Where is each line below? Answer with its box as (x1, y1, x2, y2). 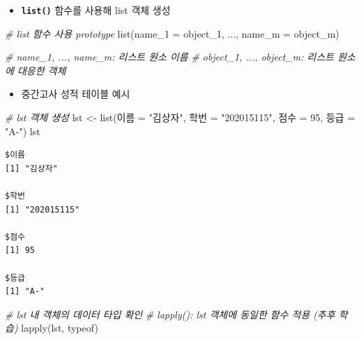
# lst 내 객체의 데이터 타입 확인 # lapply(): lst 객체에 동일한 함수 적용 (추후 (5, 307, 335, 321)
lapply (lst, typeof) (21, 320, 98, 335)
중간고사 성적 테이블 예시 (21, 86, 130, 101)
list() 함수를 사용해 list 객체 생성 (21, 3, 171, 17)
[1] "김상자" (5, 163, 58, 173)
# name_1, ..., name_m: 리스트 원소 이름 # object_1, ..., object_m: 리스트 (5, 49, 335, 64)
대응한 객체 (17, 63, 66, 77)
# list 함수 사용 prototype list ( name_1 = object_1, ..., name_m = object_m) (5, 26, 339, 40)
